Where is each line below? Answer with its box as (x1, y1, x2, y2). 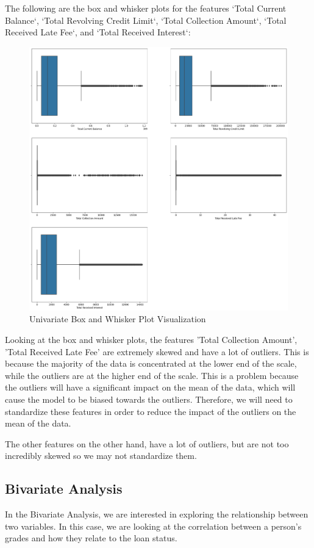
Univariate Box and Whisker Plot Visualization (29, 312, 206, 325)
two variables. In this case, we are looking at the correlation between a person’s (5, 519, 302, 532)
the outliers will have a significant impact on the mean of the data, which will (5, 381, 296, 394)
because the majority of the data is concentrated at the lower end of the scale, (5, 357, 297, 370)
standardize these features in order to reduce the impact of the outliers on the (5, 405, 296, 417)
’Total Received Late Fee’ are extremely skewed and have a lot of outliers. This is (5, 345, 309, 358)
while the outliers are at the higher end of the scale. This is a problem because (5, 369, 299, 381)
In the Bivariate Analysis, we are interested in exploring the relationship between (5, 508, 309, 521)
